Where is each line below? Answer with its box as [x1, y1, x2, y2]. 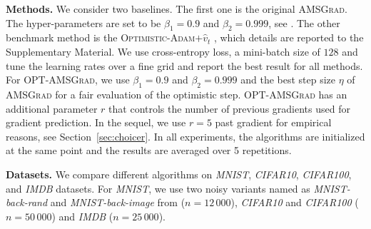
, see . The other [268, 15, 340, 30]
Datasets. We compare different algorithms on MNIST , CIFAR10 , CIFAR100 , [6, 166, 352, 181]
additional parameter [6, 101, 98, 116]
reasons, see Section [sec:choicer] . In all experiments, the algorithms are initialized [6, 128, 365, 143]
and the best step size [240, 72, 336, 87]
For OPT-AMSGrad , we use [6, 72, 130, 87]
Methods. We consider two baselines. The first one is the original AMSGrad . [6, 1, 347, 16]
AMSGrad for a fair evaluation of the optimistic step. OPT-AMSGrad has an [6, 86, 347, 101]
